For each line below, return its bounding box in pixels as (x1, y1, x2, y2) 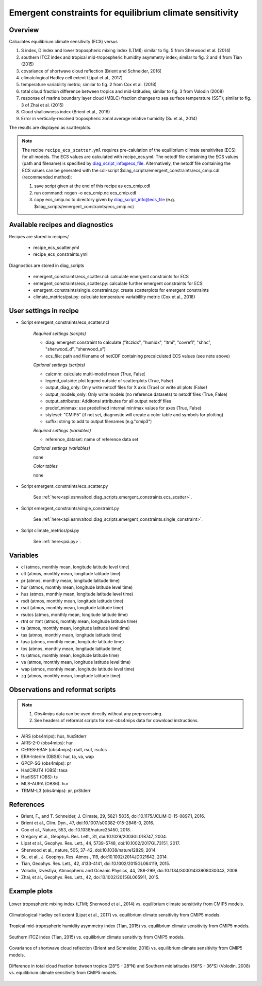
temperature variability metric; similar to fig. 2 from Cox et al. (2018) (21, 82, 157, 88)
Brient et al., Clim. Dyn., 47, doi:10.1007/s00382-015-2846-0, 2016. (21, 820, 155, 826)
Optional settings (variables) (33, 445, 91, 451)
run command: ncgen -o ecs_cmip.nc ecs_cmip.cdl (34, 190, 136, 195)
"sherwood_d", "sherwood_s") (45, 346, 106, 352)
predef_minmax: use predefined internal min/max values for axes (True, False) (45, 405, 202, 411)
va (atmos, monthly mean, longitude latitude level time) (21, 659, 131, 665)
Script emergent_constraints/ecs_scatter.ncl (21, 319, 109, 325)
